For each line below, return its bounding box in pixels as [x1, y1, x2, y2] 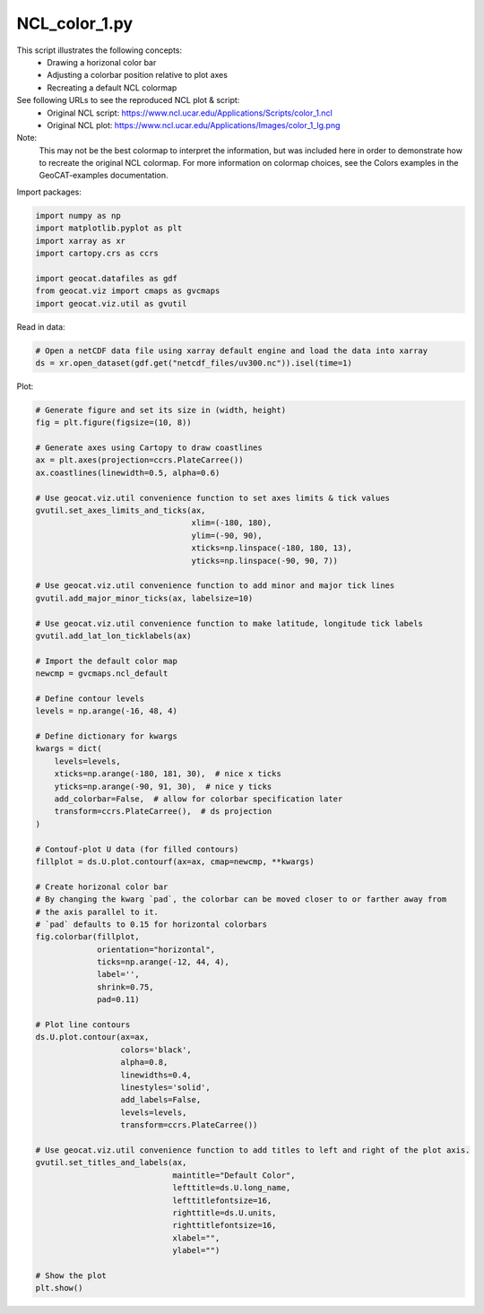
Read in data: [16, 321, 66, 332]
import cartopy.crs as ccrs [35, 248, 159, 258]
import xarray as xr [35, 236, 125, 246]
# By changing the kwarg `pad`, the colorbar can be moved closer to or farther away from [35, 895, 447, 904]
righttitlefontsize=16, [172, 1220, 277, 1231]
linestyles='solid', [120, 1082, 211, 1093]
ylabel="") [172, 1246, 220, 1256]
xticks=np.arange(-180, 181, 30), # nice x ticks [54, 769, 281, 779]
